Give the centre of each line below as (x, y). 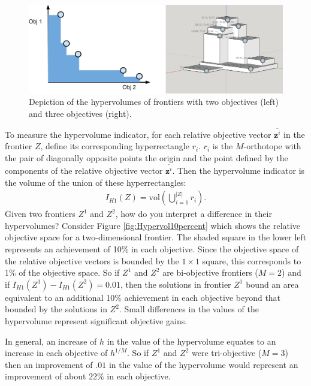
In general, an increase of (51, 341)
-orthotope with (272, 146)
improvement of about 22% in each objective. (88, 376)
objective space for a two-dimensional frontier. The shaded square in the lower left (156, 237)
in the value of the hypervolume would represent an (203, 364)
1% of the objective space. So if (62, 272)
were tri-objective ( (227, 353)
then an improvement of (49, 364)
